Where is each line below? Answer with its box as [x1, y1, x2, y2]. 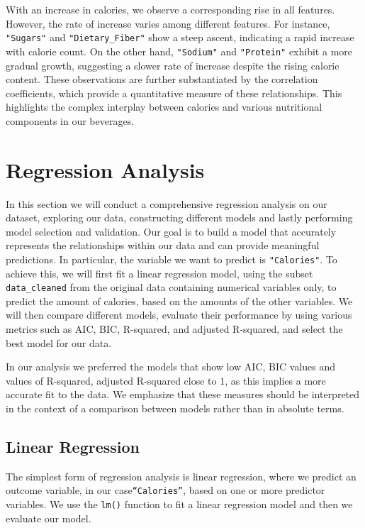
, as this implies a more [225, 373, 326, 387]
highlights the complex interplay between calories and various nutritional [6, 99, 322, 114]
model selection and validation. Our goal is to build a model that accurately [6, 224, 337, 238]
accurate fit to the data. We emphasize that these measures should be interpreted [6, 387, 360, 402]
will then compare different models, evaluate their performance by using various [6, 307, 352, 322]
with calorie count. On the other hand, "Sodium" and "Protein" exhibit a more [6, 43, 352, 58]
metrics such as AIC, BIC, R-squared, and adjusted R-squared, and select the [6, 321, 343, 336]
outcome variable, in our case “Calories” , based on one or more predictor [6, 483, 325, 497]
